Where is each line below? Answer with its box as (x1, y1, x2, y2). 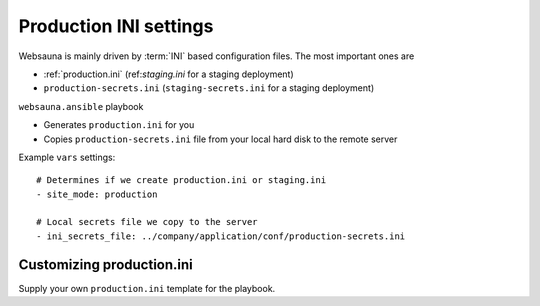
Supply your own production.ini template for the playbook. (18, 282, 276, 294)
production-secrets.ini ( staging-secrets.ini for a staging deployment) (43, 82, 375, 94)
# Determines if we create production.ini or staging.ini (36, 175, 327, 186)
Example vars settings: (18, 151, 116, 163)
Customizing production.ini (18, 256, 194, 273)
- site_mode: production (36, 188, 158, 200)
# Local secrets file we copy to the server (36, 216, 259, 228)
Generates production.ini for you (43, 119, 195, 131)
